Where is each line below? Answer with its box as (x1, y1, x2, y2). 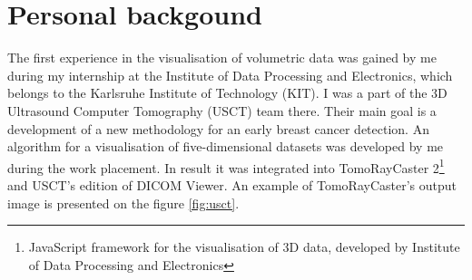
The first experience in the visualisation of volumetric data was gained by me (7, 48, 437, 67)
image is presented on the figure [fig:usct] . (7, 193, 240, 212)
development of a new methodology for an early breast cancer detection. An (7, 119, 429, 138)
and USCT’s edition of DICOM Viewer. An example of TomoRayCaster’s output (7, 175, 457, 194)
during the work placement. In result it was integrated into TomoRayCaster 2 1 (7, 155, 445, 177)
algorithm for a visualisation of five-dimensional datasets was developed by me (7, 137, 444, 156)
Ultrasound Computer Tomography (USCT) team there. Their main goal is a (7, 101, 437, 120)
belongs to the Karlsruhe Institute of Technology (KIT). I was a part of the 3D (7, 83, 447, 102)
